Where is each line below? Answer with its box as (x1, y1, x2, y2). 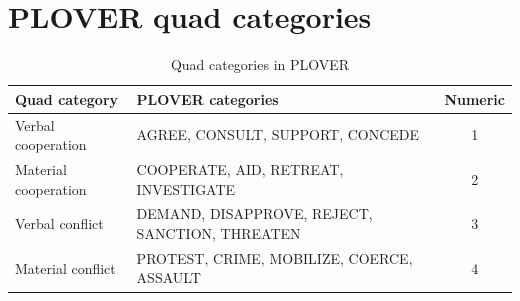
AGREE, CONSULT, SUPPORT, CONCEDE (136, 124, 420, 145)
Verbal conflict (15, 213, 104, 234)
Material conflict (15, 257, 116, 278)
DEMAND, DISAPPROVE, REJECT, (136, 203, 373, 224)
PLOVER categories (136, 88, 279, 109)
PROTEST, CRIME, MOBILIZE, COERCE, (136, 247, 413, 268)
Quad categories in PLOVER (170, 54, 350, 75)
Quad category (15, 88, 119, 109)
